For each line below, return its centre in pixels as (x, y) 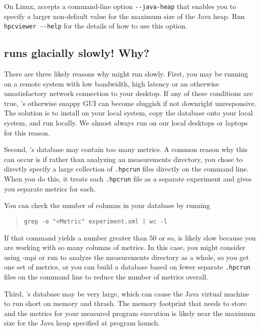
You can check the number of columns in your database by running (107, 205)
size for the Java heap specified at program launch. (82, 323)
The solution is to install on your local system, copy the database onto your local (128, 113)
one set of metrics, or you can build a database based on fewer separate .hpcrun (127, 267)
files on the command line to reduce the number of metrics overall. (106, 277)
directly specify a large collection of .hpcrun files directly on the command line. (126, 169)
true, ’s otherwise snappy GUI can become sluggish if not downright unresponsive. (130, 103)
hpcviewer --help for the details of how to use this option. (96, 26)
